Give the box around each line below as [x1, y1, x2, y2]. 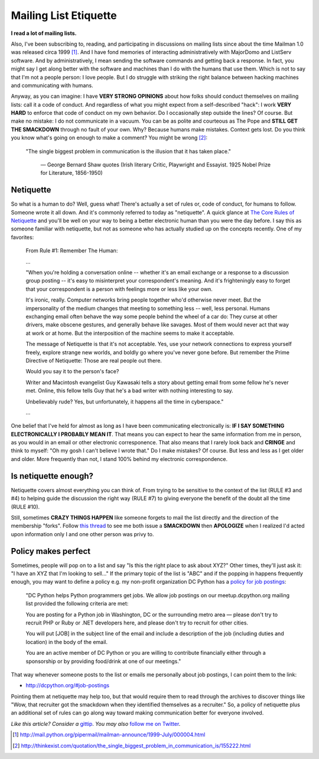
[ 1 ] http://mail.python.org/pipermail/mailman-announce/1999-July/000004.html [12, 731, 206, 738]
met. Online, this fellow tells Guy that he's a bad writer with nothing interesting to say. [25, 387, 233, 394]
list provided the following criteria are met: [25, 600, 129, 607]
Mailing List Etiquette [11, 9, 118, 22]
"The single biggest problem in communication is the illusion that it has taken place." [25, 148, 232, 155]
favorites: [11, 233, 34, 241]
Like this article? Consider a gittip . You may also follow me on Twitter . [11, 720, 181, 727]
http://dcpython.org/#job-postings [25, 682, 109, 689]
